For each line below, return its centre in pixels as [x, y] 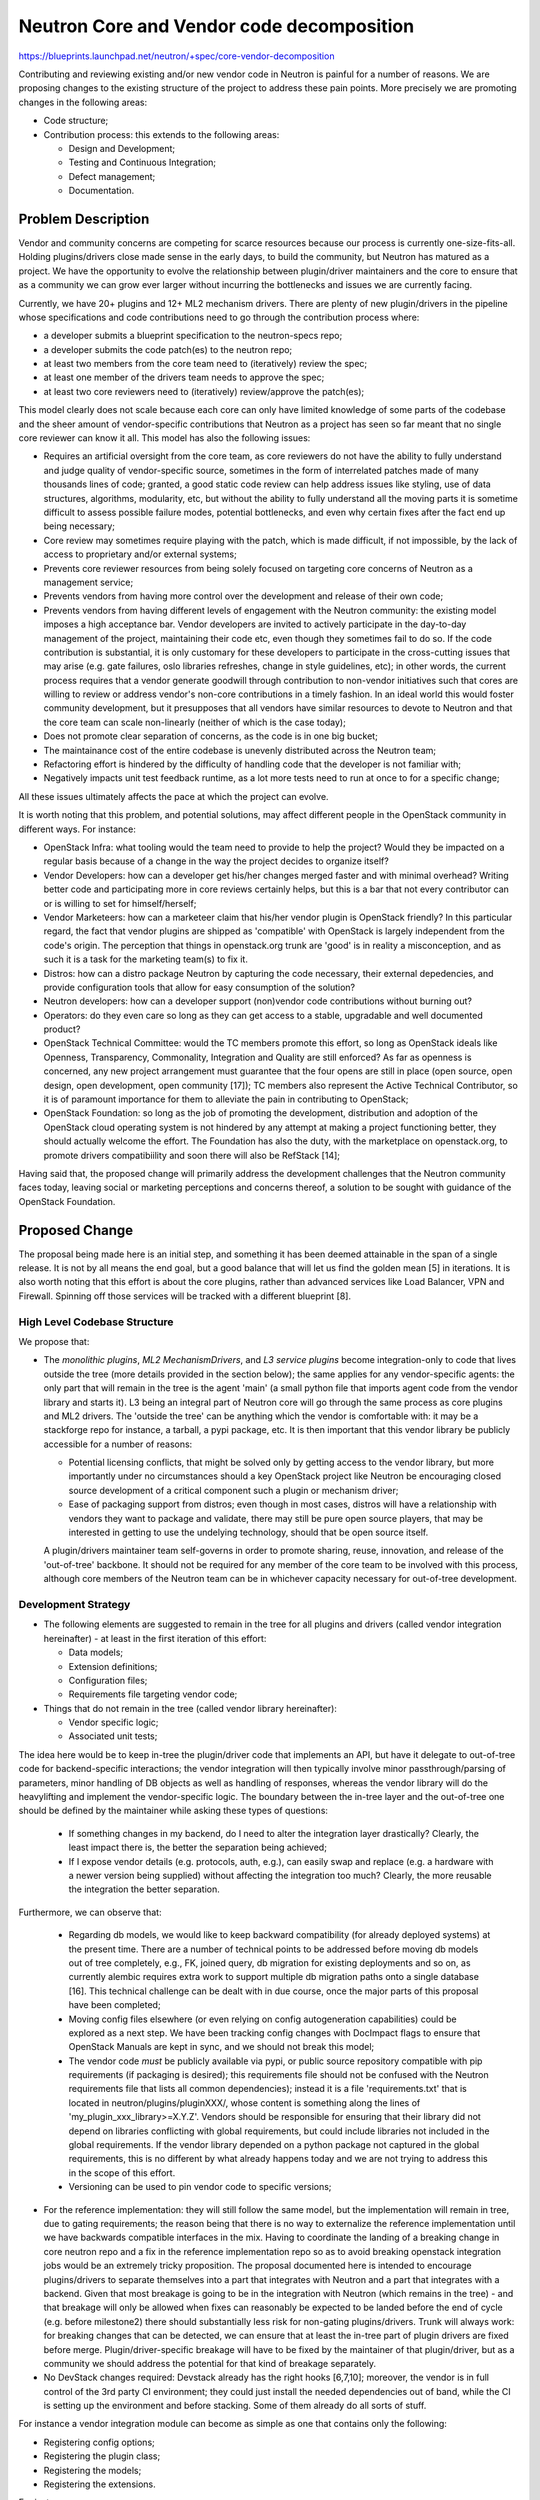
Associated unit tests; [113, 1736]
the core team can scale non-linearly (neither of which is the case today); [195, 722]
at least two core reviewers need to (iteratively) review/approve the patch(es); [204, 391]
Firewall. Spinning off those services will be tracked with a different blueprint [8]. [185, 1296]
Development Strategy [74, 1604]
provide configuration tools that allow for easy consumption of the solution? [199, 987]
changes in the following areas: [83, 102]
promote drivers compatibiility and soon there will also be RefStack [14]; [191, 1155]
